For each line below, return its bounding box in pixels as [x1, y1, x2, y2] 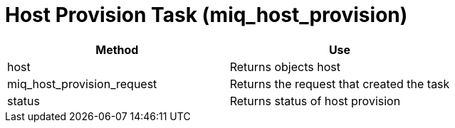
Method [95, 42, 139, 57]
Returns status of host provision [229, 93, 401, 108]
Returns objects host [229, 59, 340, 74]
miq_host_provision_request [7, 76, 157, 91]
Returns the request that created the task [229, 76, 450, 91]
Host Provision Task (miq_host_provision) [5, 3, 408, 27]
